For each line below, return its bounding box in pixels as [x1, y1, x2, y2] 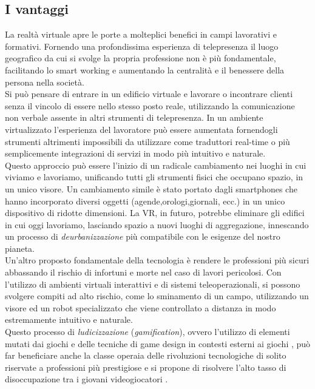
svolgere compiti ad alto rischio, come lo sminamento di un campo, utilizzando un [5, 289, 309, 302]
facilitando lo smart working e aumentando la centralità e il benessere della [5, 63, 285, 76]
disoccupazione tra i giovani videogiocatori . [5, 373, 168, 385]
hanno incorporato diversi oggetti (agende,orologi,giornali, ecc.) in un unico [5, 194, 285, 207]
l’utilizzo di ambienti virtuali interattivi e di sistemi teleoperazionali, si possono [5, 277, 300, 290]
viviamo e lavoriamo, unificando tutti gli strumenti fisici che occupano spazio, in [5, 171, 303, 183]
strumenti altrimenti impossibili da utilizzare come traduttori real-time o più [5, 135, 290, 147]
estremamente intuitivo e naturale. [5, 313, 133, 326]
